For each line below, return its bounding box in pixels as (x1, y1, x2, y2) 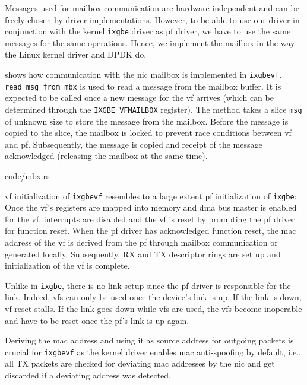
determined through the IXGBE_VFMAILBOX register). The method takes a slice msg (5, 103, 302, 115)
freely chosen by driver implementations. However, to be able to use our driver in (5, 13, 300, 26)
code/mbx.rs (5, 169, 50, 182)
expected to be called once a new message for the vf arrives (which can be (5, 91, 274, 104)
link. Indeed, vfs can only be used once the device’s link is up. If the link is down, (5, 291, 302, 303)
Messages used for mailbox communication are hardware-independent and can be (5, 2, 299, 14)
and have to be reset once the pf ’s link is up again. (5, 314, 189, 326)
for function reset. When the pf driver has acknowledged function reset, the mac (5, 224, 296, 237)
